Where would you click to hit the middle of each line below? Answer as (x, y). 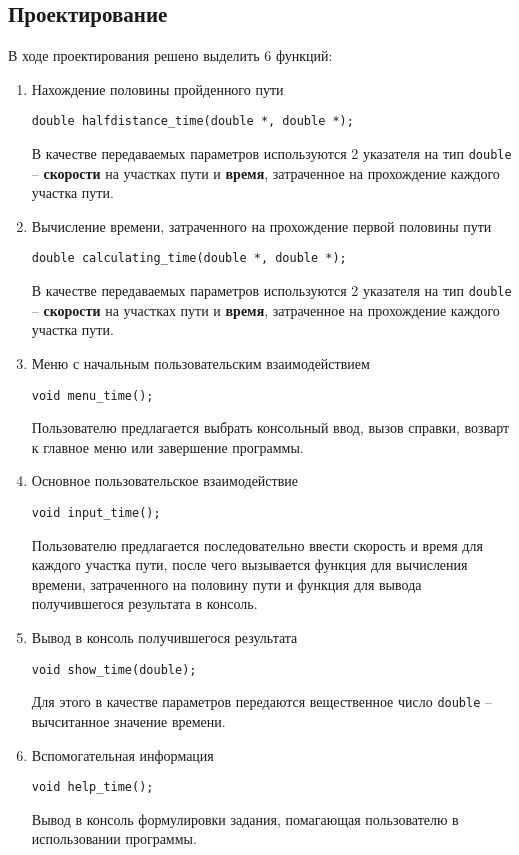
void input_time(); (96, 513)
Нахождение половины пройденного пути (157, 88)
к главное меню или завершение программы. (167, 446)
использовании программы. (114, 838)
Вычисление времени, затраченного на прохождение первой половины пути (261, 225)
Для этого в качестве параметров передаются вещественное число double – (262, 701)
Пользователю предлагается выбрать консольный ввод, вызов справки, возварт (270, 427)
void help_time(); (92, 787)
